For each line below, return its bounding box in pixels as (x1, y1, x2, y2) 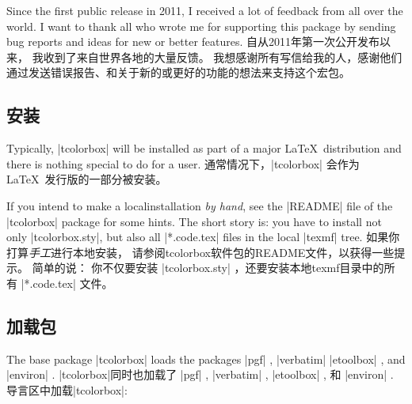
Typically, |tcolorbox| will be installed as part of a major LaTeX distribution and (6, 140, 402, 157)
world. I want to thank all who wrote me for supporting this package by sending (6, 17, 396, 34)
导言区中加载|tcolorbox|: (6, 381, 128, 398)
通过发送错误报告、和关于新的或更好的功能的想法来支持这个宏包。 (6, 64, 350, 81)
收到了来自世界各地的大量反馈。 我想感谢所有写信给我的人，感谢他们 (43, 48, 402, 65)
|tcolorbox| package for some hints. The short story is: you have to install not (6, 213, 382, 229)
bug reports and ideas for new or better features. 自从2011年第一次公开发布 (6, 33, 380, 50)
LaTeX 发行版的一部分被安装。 (6, 171, 167, 187)
